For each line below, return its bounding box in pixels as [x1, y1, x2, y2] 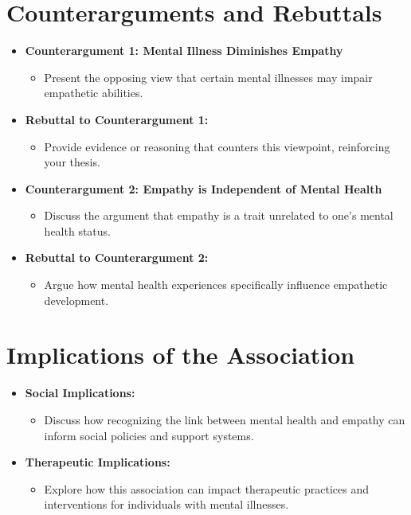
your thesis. [44, 154, 100, 170]
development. [44, 291, 109, 308]
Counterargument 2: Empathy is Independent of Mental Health [25, 180, 382, 197]
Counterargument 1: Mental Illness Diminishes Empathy [25, 42, 343, 59]
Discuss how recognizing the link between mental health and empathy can [44, 411, 405, 427]
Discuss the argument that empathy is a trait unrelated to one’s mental [44, 207, 393, 224]
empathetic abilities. [44, 84, 143, 101]
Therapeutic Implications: [25, 454, 170, 470]
